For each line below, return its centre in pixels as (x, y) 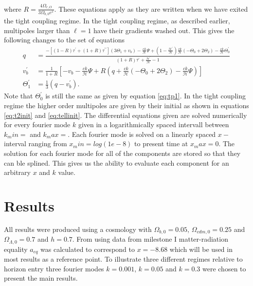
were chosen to (224, 268)
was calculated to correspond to (88, 249)
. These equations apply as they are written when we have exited (151, 9)
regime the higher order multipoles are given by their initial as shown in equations (126, 105)
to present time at (161, 143)
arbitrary (17, 172)
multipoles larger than (37, 30)
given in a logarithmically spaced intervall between (154, 124)
